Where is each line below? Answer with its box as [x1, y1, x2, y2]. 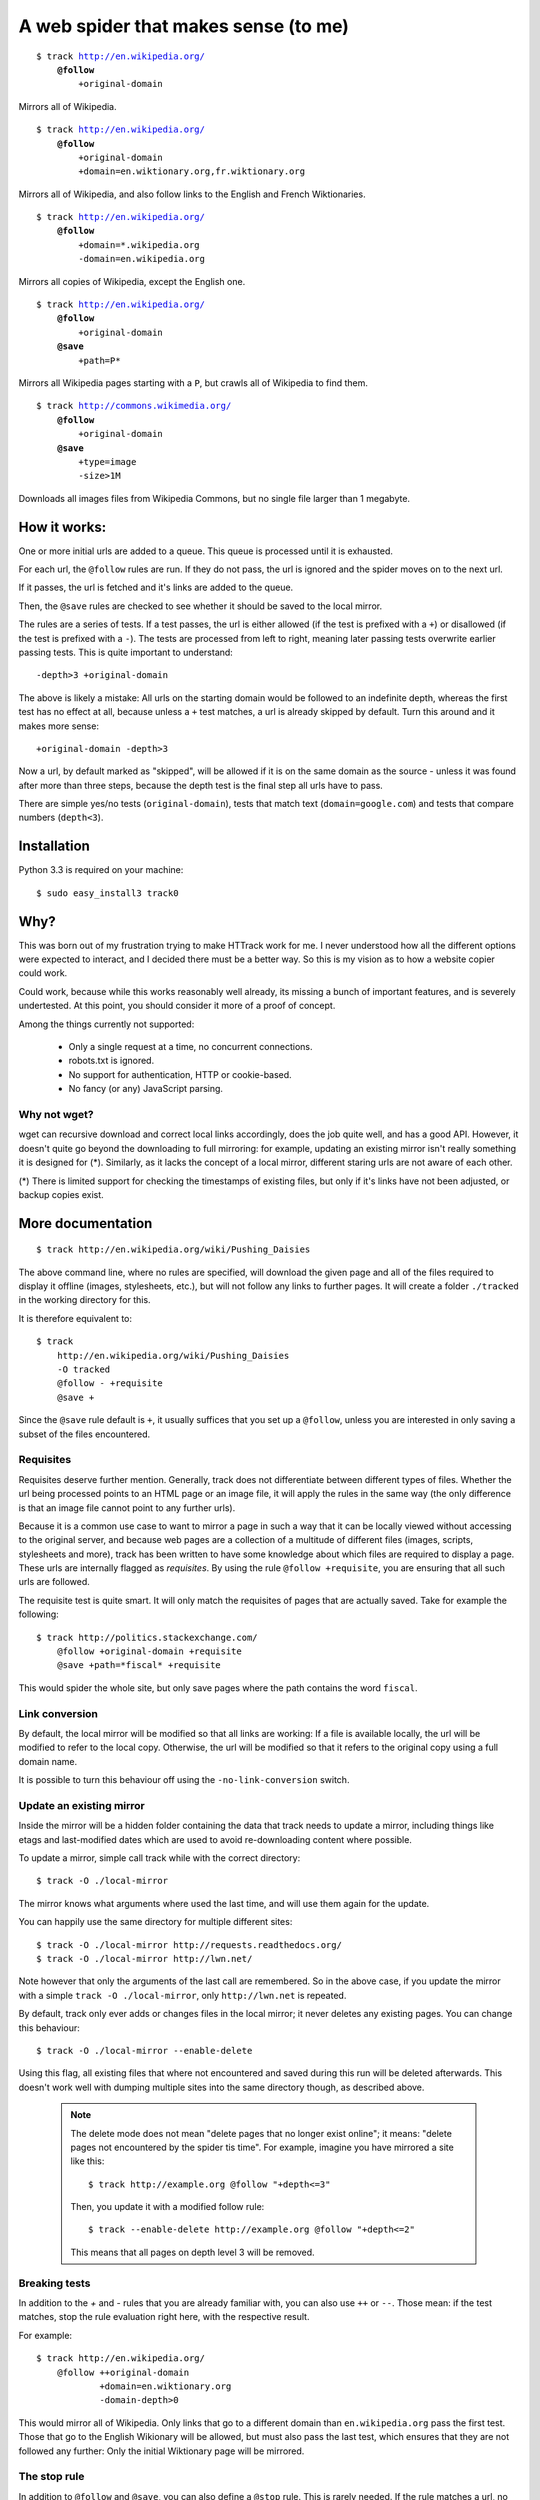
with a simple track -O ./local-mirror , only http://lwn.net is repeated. [18, 1989, 347, 2001]
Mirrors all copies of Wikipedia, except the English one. [18, 275, 246, 287]
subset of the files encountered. [18, 1428, 151, 1440]
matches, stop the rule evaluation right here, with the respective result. [18, 2311, 310, 2323]
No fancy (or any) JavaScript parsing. [68, 1083, 224, 1095]
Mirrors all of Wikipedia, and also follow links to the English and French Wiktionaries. [18, 188, 366, 200]
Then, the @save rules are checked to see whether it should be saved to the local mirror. [18, 600, 383, 612]
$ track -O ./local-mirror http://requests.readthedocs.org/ [36, 1939, 342, 1950]
